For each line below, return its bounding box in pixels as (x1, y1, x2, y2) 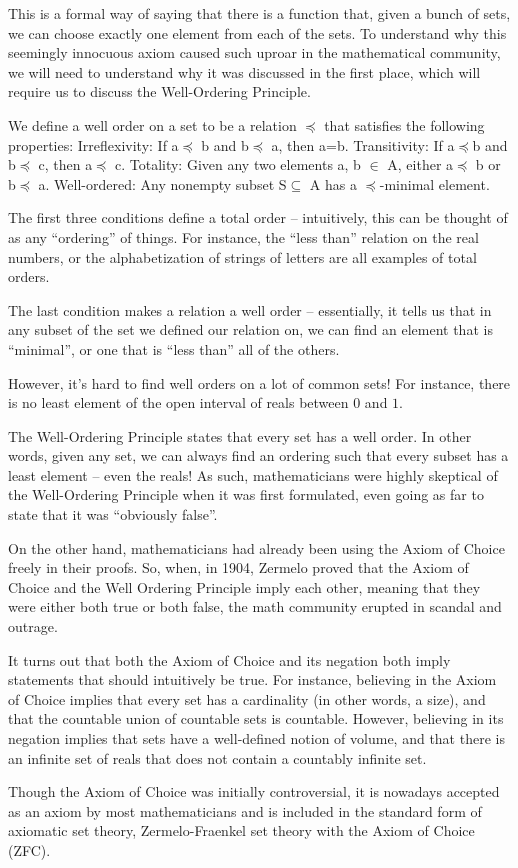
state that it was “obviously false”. (8, 504, 218, 525)
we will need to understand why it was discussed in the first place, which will (8, 61, 481, 82)
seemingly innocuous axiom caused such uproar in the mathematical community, (8, 42, 501, 63)
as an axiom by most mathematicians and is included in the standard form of (8, 800, 482, 821)
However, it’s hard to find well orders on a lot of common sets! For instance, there (8, 372, 511, 393)
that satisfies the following (324, 114, 485, 135)
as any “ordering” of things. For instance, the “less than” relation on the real (8, 226, 479, 247)
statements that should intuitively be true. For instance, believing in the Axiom (8, 669, 497, 690)
